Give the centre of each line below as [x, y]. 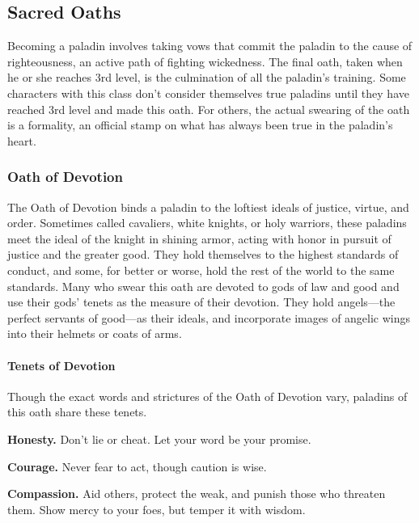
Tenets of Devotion [61, 365]
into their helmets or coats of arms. [95, 333]
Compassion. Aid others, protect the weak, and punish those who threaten [197, 493]
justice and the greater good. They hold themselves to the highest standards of [203, 254]
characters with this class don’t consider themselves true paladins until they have [208, 93]
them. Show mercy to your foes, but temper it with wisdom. [157, 509]
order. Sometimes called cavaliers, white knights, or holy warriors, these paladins [207, 223]
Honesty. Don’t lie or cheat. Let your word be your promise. [159, 439]
